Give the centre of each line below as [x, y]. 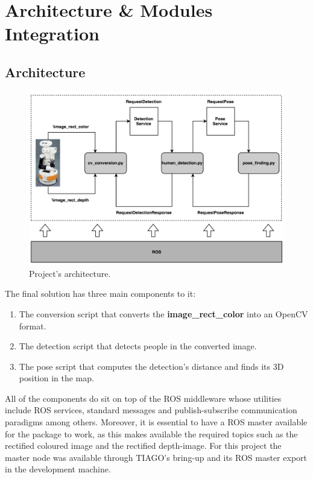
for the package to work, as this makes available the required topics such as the [151, 433]
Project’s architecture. [70, 273]
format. [33, 325]
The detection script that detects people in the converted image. [138, 346]
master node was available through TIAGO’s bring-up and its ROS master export [156, 457]
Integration [52, 33]
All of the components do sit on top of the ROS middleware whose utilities [143, 398]
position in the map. [56, 378]
